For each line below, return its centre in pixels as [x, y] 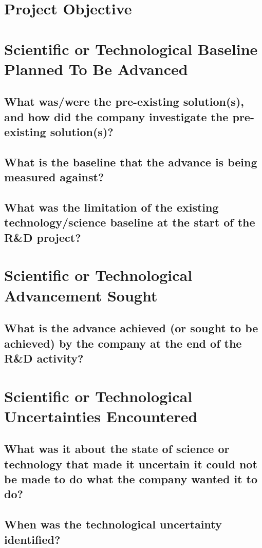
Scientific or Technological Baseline [131, 49]
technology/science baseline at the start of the [130, 222]
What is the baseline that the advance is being [131, 162]
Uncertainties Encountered [101, 416]
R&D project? [43, 237]
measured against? [54, 177]
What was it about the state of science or [117, 449]
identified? [32, 539]
